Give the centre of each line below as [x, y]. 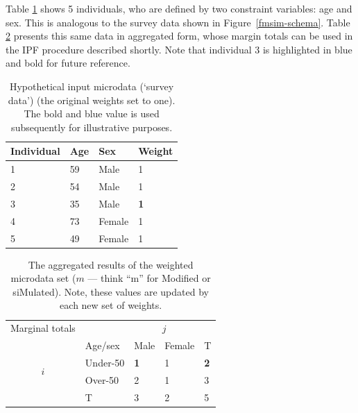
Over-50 [102, 379]
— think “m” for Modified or [149, 278]
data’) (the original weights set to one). [92, 100]
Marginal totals [43, 328]
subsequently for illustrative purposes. [92, 127]
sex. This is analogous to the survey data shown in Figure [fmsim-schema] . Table [178, 22]
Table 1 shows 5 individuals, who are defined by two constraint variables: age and [179, 8]
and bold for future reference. [68, 63]
